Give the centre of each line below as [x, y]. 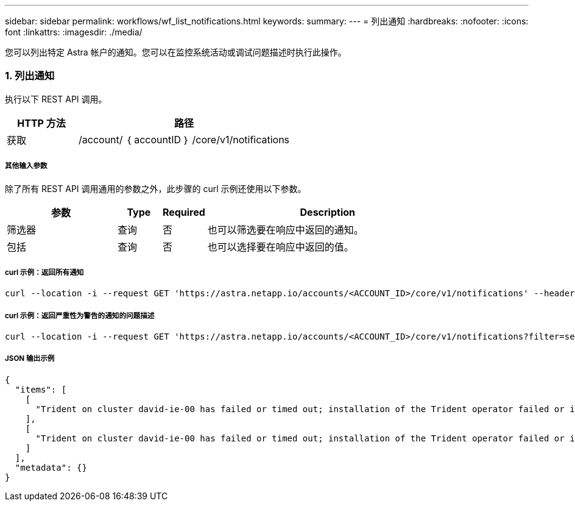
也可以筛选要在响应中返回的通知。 [285, 230]
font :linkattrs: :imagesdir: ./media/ [74, 32]
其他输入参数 [26, 166]
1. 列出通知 [30, 76]
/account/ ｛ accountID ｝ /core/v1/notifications [184, 139]
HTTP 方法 [41, 123]
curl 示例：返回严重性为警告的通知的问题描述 [80, 315]
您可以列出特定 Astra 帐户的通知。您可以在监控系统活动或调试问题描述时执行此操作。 [176, 52]
